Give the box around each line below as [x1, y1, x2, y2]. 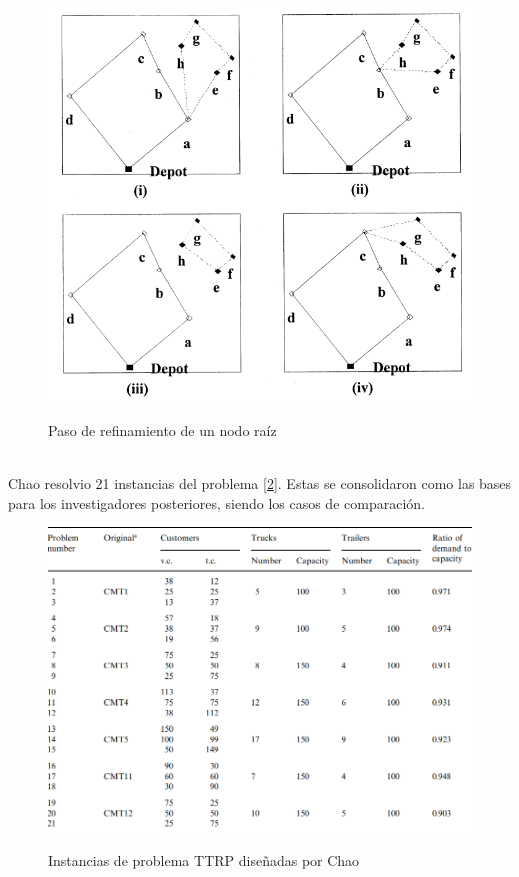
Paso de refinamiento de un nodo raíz [48, 419, 277, 440]
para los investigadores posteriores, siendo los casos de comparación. [8, 492, 425, 513]
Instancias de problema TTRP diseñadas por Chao [48, 850, 360, 871]
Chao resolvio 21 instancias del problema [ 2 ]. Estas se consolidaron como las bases [8, 473, 512, 494]
